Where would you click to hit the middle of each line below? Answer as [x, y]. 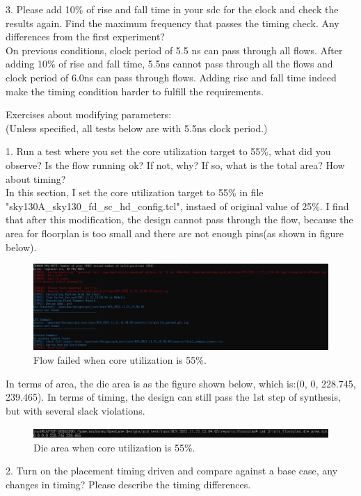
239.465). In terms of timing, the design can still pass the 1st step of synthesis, [173, 397]
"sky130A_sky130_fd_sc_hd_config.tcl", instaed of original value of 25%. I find [177, 206]
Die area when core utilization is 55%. [114, 447]
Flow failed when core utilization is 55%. [120, 359]
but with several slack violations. [75, 410]
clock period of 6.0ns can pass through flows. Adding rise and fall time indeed [171, 77]
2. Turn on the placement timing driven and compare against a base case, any [172, 471]
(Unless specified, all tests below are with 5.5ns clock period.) [137, 128]
